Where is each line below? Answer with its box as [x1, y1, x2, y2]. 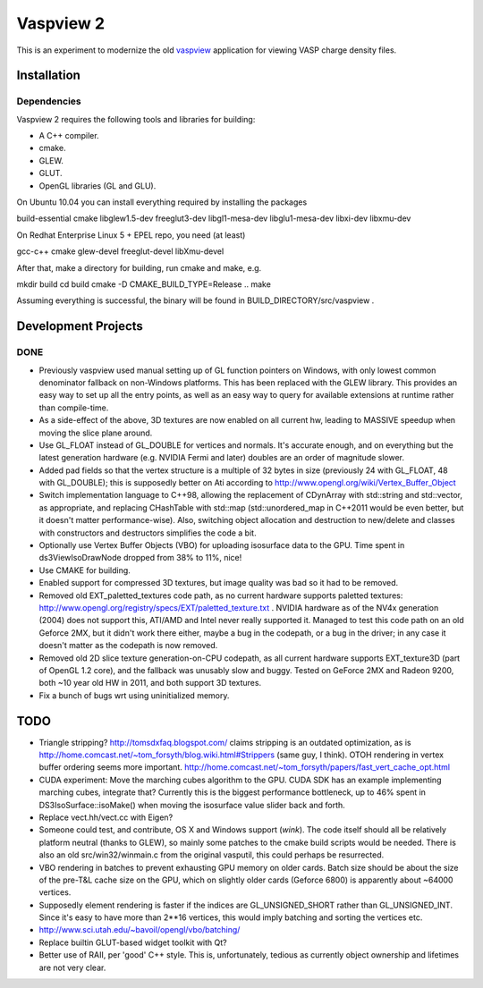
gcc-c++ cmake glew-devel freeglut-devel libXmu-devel [16, 246, 225, 257]
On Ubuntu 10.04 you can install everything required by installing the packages [16, 197, 308, 207]
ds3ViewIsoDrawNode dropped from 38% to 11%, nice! [38, 553, 242, 563]
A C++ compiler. [38, 131, 99, 141]
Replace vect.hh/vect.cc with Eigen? [38, 812, 174, 823]
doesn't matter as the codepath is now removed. [38, 640, 218, 651]
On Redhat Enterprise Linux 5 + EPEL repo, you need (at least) [16, 229, 246, 241]
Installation [16, 68, 80, 83]
